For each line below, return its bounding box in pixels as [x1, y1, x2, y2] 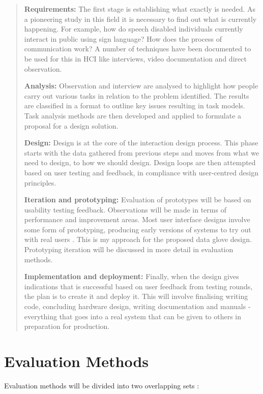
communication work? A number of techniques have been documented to [24, 43, 251, 54]
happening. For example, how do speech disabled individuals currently [24, 23, 243, 34]
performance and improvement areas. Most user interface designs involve [24, 214, 250, 225]
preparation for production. [24, 321, 110, 331]
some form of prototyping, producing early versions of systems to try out [24, 224, 251, 234]
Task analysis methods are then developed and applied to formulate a [24, 110, 242, 120]
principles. [24, 177, 56, 188]
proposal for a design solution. [24, 120, 119, 131]
